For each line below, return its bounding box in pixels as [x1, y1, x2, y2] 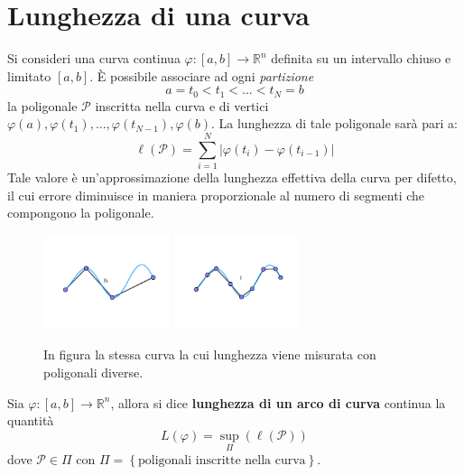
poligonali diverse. [43, 363, 144, 382]
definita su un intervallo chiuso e [271, 49, 451, 68]
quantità [7, 411, 54, 430]
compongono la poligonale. [7, 203, 154, 222]
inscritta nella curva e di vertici [95, 96, 269, 115]
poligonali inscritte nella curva [137, 454, 306, 468]
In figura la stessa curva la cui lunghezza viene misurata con [43, 345, 376, 364]
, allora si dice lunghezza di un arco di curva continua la [110, 393, 446, 412]
